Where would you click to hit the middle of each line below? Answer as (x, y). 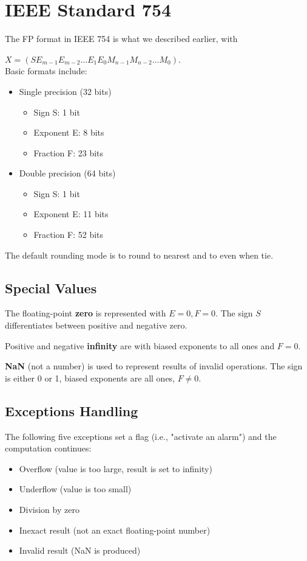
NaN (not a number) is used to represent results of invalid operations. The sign (154, 366)
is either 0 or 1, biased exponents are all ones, (90, 378)
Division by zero (49, 509)
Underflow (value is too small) (75, 489)
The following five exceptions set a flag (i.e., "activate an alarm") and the (141, 436)
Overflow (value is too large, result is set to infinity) (116, 468)
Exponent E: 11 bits (71, 214)
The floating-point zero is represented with (86, 313)
